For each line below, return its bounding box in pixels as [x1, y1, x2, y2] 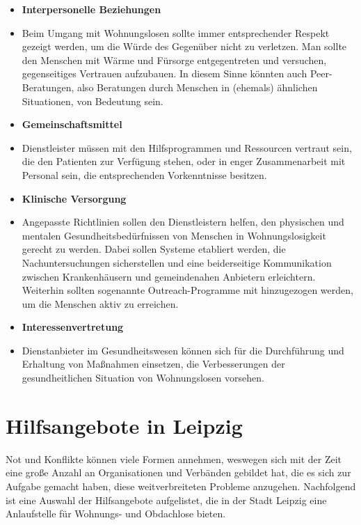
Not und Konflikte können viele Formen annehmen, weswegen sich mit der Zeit [6, 451, 342, 466]
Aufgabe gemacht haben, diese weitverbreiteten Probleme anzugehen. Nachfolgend [6, 478, 356, 493]
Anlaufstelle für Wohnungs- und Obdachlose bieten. [6, 506, 226, 521]
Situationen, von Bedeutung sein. [22, 93, 163, 108]
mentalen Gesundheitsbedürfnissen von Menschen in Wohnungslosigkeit [22, 228, 326, 242]
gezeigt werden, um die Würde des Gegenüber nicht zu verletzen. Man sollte [22, 39, 347, 54]
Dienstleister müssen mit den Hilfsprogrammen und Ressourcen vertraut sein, [22, 140, 352, 155]
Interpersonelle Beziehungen [22, 2, 161, 16]
